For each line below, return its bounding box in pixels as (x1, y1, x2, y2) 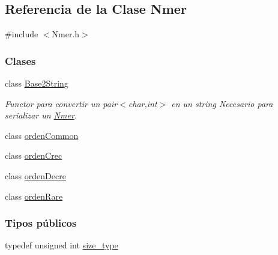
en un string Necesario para (171, 97, 273, 109)
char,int (128, 97, 157, 109)
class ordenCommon (5, 129, 79, 141)
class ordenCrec (5, 149, 62, 162)
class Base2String (5, 77, 68, 90)
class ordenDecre (5, 169, 66, 182)
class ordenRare (5, 189, 63, 202)
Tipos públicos (5, 215, 77, 230)
